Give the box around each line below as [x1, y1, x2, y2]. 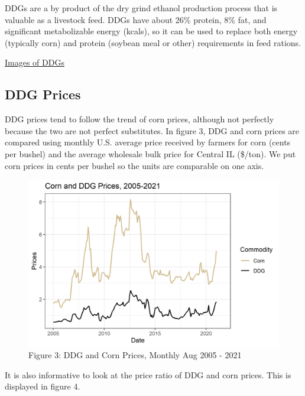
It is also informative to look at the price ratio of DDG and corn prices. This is [5, 368, 291, 381]
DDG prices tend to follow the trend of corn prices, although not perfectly [5, 113, 274, 125]
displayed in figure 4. [5, 380, 80, 392]
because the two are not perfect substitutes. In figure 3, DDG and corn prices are [5, 124, 300, 137]
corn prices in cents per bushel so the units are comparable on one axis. [5, 159, 264, 171]
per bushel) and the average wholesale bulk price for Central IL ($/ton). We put [5, 147, 296, 160]
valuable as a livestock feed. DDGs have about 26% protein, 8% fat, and [5, 13, 267, 25]
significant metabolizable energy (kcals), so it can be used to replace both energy [5, 25, 298, 37]
